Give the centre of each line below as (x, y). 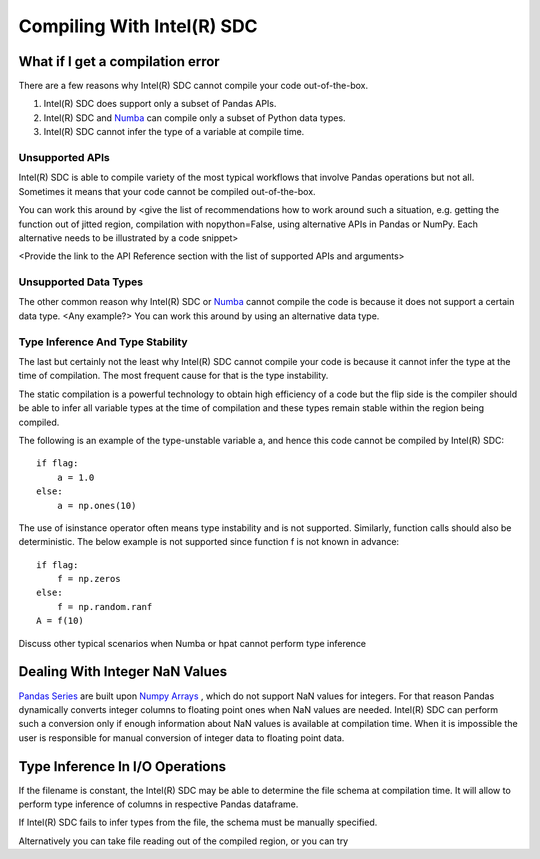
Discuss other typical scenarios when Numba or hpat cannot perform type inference (192, 643)
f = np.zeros (88, 579)
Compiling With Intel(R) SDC (138, 26)
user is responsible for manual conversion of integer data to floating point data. (181, 737)
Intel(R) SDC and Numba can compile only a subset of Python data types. (194, 117)
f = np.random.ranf (104, 606)
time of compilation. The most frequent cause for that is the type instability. (173, 376)
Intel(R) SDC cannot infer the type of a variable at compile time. (174, 132)
